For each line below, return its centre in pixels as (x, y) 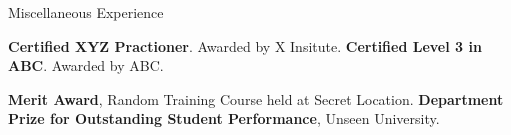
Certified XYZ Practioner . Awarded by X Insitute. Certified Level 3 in (245, 45)
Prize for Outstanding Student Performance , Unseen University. (224, 118)
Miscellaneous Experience (86, 12)
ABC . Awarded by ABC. (86, 65)
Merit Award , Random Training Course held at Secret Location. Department (256, 98)
